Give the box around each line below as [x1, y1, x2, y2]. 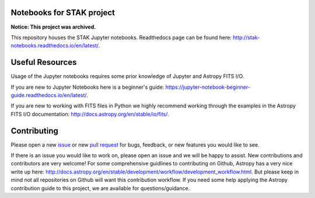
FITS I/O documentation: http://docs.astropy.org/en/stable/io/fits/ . [10, 110, 169, 117]
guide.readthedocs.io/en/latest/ [10, 91, 87, 99]
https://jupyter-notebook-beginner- [165, 84, 251, 91]
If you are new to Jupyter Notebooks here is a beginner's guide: [10, 84, 164, 91]
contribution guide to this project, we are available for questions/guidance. [10, 185, 190, 192]
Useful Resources [10, 57, 77, 67]
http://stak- [232, 34, 260, 41]
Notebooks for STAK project [10, 8, 116, 18]
